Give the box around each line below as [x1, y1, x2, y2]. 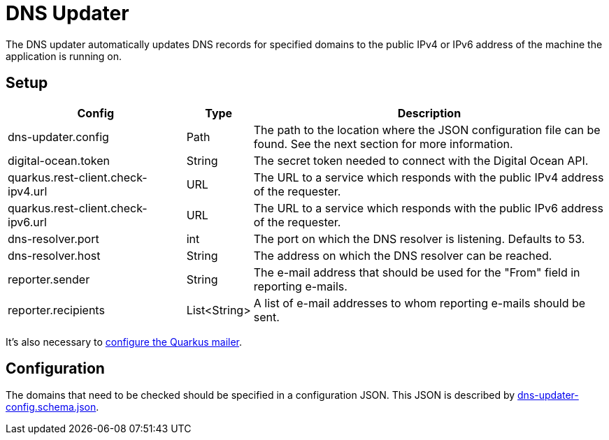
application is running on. [6, 50, 122, 62]
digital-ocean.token [8, 153, 110, 168]
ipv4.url [8, 184, 48, 198]
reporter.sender [8, 272, 90, 286]
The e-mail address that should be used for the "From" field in [253, 265, 580, 279]
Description [397, 105, 461, 120]
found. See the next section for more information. [253, 136, 513, 151]
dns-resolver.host [8, 248, 101, 263]
